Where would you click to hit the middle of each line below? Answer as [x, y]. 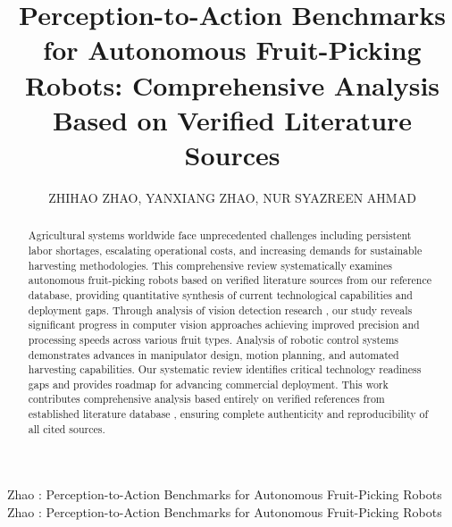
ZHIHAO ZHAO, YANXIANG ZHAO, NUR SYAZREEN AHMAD [232, 197]
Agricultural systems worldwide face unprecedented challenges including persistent [220, 235]
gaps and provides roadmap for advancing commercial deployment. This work [208, 384]
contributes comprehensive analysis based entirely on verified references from [206, 399]
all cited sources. [67, 428]
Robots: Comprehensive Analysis [232, 84]
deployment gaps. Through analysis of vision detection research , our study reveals [220, 310]
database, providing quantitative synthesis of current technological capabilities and [220, 294]
